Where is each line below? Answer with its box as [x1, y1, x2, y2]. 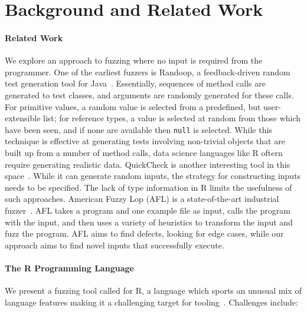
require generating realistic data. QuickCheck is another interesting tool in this [5, 158, 290, 170]
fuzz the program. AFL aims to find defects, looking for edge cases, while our [5, 227, 284, 240]
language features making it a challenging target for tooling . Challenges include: [5, 296, 298, 308]
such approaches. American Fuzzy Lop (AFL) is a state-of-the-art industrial [5, 192, 279, 205]
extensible [5, 112, 41, 124]
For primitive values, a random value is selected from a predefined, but [5, 100, 261, 112]
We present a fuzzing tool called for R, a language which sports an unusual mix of [5, 284, 302, 297]
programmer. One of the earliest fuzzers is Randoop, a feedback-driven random [5, 65, 290, 78]
